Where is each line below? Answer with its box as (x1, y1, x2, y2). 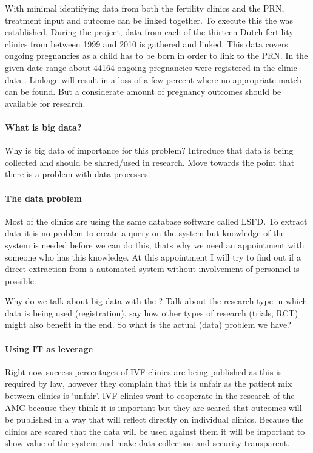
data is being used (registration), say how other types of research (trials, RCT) (5, 306, 298, 319)
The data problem (5, 191, 82, 204)
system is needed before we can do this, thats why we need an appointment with (5, 238, 305, 251)
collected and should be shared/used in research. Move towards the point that (5, 155, 295, 168)
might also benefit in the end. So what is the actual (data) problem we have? (5, 318, 291, 331)
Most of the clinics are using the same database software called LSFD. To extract (5, 214, 308, 227)
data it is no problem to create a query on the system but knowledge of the (5, 226, 285, 239)
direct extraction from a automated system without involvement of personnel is (5, 262, 300, 275)
